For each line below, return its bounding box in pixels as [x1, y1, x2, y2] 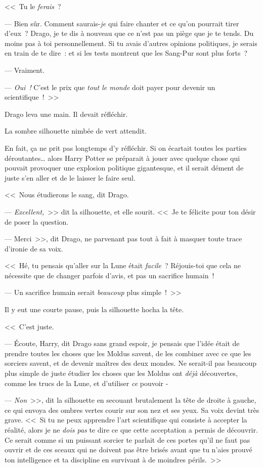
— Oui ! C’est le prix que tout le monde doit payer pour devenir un [5, 81, 215, 92]
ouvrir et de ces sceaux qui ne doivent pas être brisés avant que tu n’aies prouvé [5, 444, 252, 455]
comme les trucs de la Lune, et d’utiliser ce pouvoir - [5, 377, 168, 388]
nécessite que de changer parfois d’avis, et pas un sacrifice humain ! [5, 270, 214, 280]
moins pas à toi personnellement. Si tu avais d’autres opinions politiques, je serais [5, 37, 257, 48]
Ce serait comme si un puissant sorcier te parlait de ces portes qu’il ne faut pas [5, 434, 250, 445]
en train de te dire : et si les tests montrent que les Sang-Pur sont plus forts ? [5, 48, 248, 58]
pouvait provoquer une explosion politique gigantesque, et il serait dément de [5, 162, 244, 173]
